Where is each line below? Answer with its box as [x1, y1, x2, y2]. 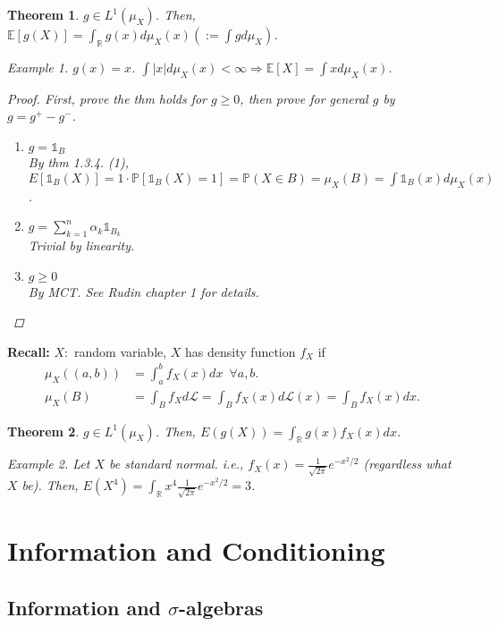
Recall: [7, 342, 50, 360]
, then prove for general [240, 89, 368, 107]
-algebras [179, 593, 264, 621]
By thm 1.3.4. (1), [28, 153, 130, 172]
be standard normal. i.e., [109, 454, 244, 473]
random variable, [74, 342, 167, 360]
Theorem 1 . [7, 5, 80, 23]
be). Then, [21, 476, 79, 495]
